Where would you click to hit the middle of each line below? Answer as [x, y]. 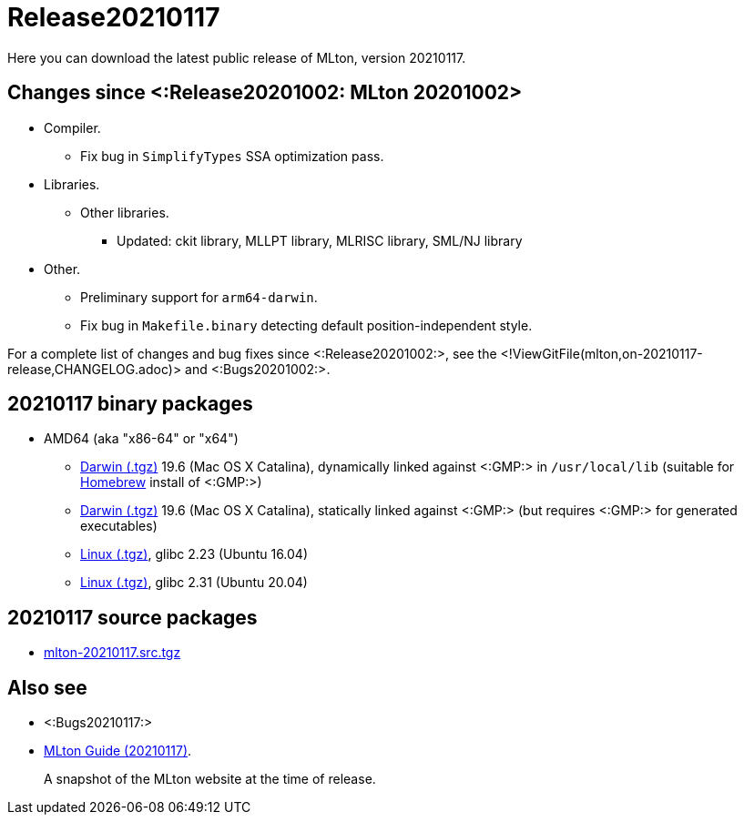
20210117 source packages [132, 617]
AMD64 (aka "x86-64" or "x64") [141, 439]
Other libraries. [125, 212]
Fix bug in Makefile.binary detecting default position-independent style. [306, 325]
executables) [119, 526]
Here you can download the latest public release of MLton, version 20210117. [237, 57]
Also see [47, 687]
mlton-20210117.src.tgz [112, 653]
